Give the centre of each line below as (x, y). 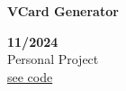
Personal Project (53, 59)
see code (30, 76)
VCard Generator (63, 11)
